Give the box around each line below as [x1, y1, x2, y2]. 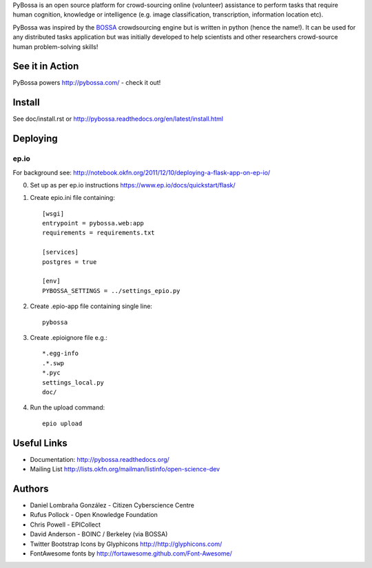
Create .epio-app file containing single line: [30, 302, 153, 310]
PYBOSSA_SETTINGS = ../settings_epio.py [42, 287, 180, 294]
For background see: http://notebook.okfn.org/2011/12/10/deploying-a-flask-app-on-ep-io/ [12, 168, 271, 176]
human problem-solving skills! [12, 42, 99, 51]
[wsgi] [42, 210, 65, 217]
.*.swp [42, 359, 65, 367]
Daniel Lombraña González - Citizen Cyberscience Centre [30, 500, 194, 509]
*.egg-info [42, 349, 79, 358]
